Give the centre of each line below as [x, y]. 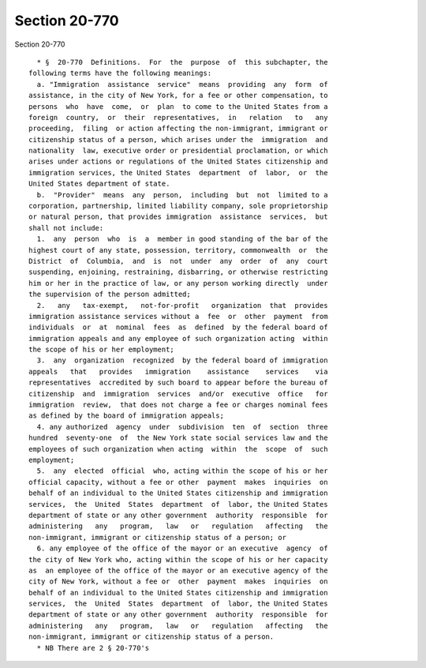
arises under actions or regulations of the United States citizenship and [178, 161]
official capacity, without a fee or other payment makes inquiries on [178, 482]
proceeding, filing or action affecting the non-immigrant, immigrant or [178, 129]
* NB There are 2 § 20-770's [93, 648]
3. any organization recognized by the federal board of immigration [182, 360]
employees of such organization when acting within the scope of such [178, 449]
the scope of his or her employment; [102, 350]
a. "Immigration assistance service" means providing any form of [182, 84]
